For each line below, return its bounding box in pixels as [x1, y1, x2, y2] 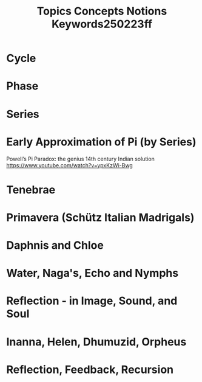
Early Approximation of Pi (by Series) [6, 135, 197, 148]
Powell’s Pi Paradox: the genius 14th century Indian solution [6, 155, 155, 162]
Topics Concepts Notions [36, 4, 167, 18]
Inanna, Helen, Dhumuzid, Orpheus [6, 335, 187, 349]
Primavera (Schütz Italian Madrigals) [6, 210, 195, 224]
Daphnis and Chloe [6, 238, 104, 252]
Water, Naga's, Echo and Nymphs [6, 266, 179, 280]
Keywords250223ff [51, 17, 153, 31]
